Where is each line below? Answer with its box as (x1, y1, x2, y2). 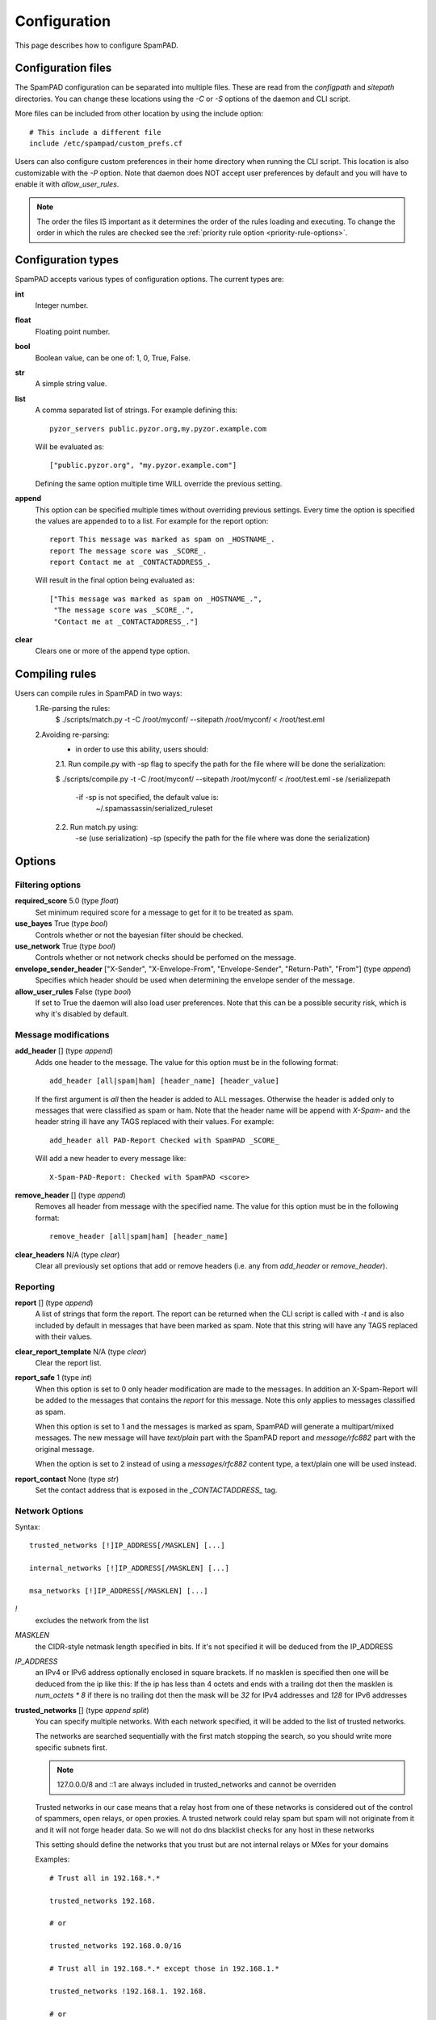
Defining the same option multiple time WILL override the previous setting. (35, 478, 283, 488)
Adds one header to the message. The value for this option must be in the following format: (35, 1057, 338, 1067)
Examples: (35, 1854, 70, 1864)
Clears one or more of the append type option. (35, 646, 190, 656)
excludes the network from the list (35, 1615, 149, 1625)
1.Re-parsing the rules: (35, 703, 111, 713)
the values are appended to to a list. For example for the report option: (35, 516, 269, 525)
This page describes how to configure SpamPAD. (15, 40, 179, 50)
